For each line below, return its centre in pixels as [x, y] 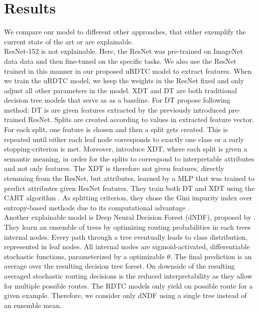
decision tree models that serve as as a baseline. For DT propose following [117, 100]
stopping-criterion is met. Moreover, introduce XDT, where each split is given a [126, 149]
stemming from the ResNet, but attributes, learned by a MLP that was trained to [129, 178]
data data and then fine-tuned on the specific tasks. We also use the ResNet [120, 61]
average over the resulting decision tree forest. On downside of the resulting [120, 266]
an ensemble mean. [33, 305]
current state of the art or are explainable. [69, 41]
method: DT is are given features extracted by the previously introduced [115, 109]
